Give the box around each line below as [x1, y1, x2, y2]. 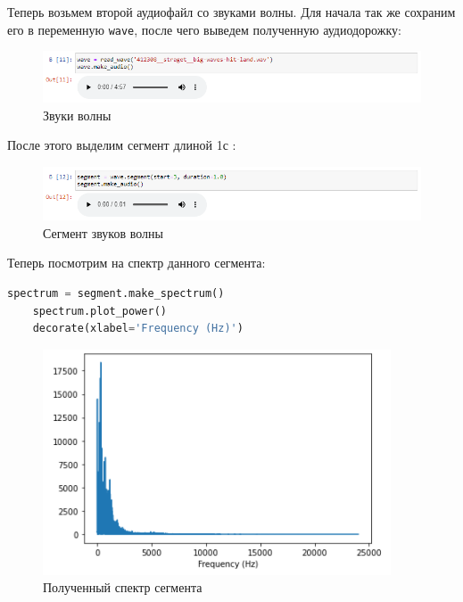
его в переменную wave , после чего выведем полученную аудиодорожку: [7, 20, 401, 38]
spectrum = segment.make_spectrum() [7, 287, 225, 301]
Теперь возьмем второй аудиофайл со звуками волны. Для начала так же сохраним [7, 3, 456, 21]
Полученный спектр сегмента [43, 578, 203, 597]
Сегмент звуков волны [43, 223, 163, 242]
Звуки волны [43, 105, 112, 124]
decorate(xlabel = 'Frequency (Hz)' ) [32, 322, 244, 335]
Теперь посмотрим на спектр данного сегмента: [7, 253, 266, 272]
